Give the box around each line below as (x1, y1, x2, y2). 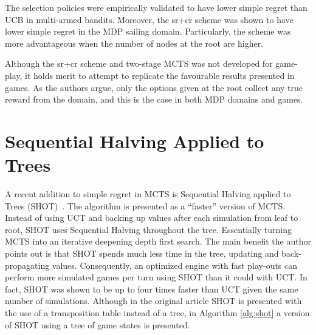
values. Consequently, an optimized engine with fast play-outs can (52, 259, 298, 271)
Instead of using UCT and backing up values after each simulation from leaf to (5, 211, 298, 224)
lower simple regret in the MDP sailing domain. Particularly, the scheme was (5, 25, 291, 38)
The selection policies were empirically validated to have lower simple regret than (5, 1, 307, 13)
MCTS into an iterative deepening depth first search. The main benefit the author (5, 235, 311, 248)
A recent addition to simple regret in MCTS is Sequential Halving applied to (5, 188, 291, 200)
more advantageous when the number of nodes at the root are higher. (5, 36, 264, 49)
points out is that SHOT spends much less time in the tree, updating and (5, 247, 279, 260)
